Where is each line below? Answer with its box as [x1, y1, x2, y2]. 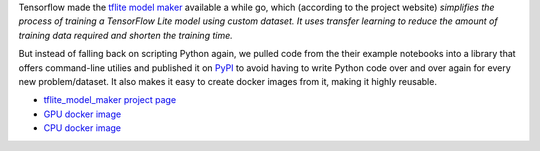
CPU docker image [43, 122, 122, 134]
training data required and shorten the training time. [18, 29, 234, 41]
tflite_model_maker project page [43, 94, 177, 106]
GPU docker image [43, 108, 122, 120]
